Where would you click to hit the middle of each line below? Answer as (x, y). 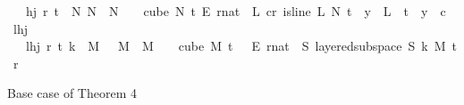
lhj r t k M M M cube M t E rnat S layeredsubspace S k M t (241, 46)
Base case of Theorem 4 (72, 93)
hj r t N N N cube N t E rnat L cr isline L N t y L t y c (236, 11)
